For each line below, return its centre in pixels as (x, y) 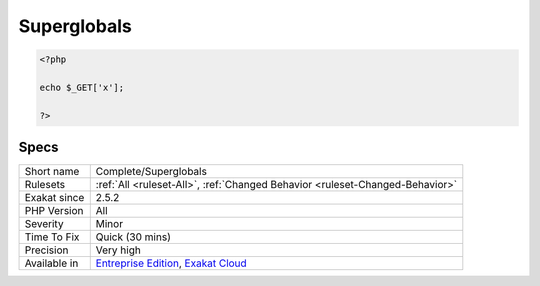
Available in (51, 263)
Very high (118, 250)
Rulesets (44, 185)
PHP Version (54, 211)
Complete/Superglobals (151, 172)
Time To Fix (52, 237)
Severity (44, 224)
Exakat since (54, 198)
